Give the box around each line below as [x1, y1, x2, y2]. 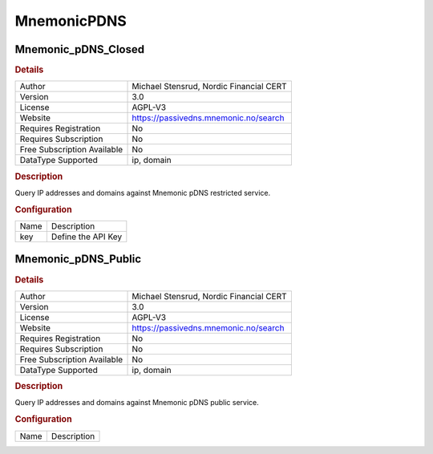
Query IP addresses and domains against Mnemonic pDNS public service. [14, 398, 260, 407]
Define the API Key [51, 231, 123, 242]
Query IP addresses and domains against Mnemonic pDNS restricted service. [14, 188, 271, 197]
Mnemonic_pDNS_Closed [14, 43, 144, 56]
